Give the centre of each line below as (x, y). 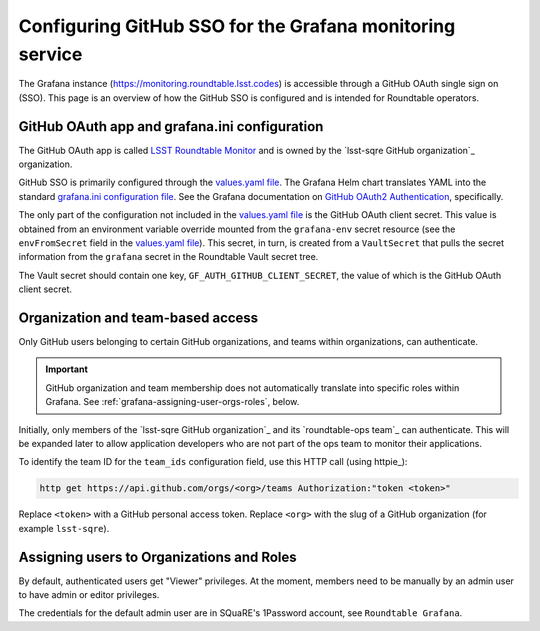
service (50, 54)
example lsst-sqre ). (64, 528)
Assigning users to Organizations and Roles (157, 556)
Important (67, 369)
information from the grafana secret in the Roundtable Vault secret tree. (168, 257)
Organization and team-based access (138, 317)
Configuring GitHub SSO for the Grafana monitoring (237, 26)
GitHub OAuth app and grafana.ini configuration (171, 126)
